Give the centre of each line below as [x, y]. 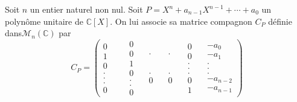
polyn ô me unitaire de [44, 21]
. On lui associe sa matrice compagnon [181, 21]
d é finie [280, 21]
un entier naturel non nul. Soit [86, 9]
